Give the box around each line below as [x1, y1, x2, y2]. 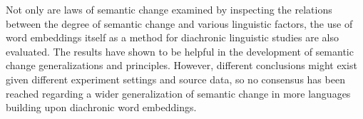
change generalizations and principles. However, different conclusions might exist [6, 58, 357, 73]
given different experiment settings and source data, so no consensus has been [6, 71, 345, 86]
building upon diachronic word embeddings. [6, 100, 197, 115]
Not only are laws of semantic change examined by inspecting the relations [6, 2, 332, 16]
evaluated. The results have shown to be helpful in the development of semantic [6, 43, 354, 58]
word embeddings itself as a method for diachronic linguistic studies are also [6, 30, 339, 45]
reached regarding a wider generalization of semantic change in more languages [6, 86, 351, 100]
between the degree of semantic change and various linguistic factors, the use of [6, 16, 353, 31]
